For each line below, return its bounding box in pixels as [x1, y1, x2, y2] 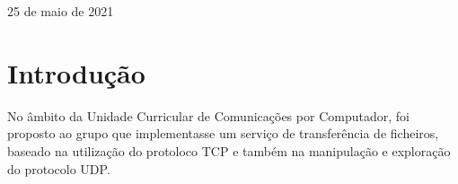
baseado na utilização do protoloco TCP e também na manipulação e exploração [7, 141, 451, 160]
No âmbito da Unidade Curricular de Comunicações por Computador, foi [7, 106, 410, 125]
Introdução [7, 54, 145, 91]
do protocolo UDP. [7, 159, 110, 178]
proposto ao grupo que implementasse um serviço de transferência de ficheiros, [7, 124, 439, 143]
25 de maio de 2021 [7, 2, 114, 20]
